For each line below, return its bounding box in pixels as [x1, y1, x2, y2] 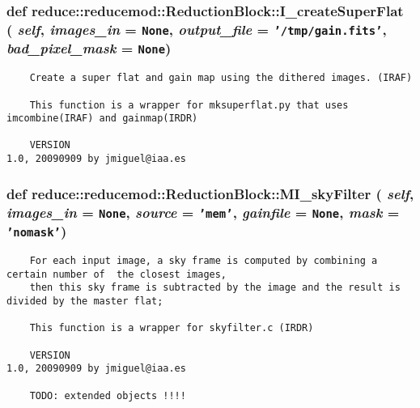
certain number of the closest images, [6, 268, 227, 280]
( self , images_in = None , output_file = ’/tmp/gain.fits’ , [6, 19, 387, 39]
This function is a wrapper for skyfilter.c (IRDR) [29, 322, 314, 334]
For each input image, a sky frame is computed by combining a [29, 254, 378, 266]
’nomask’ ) [6, 221, 67, 241]
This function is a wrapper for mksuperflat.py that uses [29, 99, 349, 111]
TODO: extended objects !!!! [29, 389, 186, 402]
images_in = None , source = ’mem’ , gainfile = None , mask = [6, 202, 400, 222]
